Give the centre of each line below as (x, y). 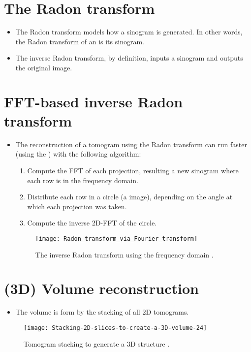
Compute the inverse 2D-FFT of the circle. (92, 223)
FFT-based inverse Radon (94, 101)
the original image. (44, 67)
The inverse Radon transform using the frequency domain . (124, 254)
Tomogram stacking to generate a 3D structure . (97, 343)
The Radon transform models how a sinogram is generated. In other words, (129, 32)
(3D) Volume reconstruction (101, 288)
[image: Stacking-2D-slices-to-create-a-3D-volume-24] (115, 328)
